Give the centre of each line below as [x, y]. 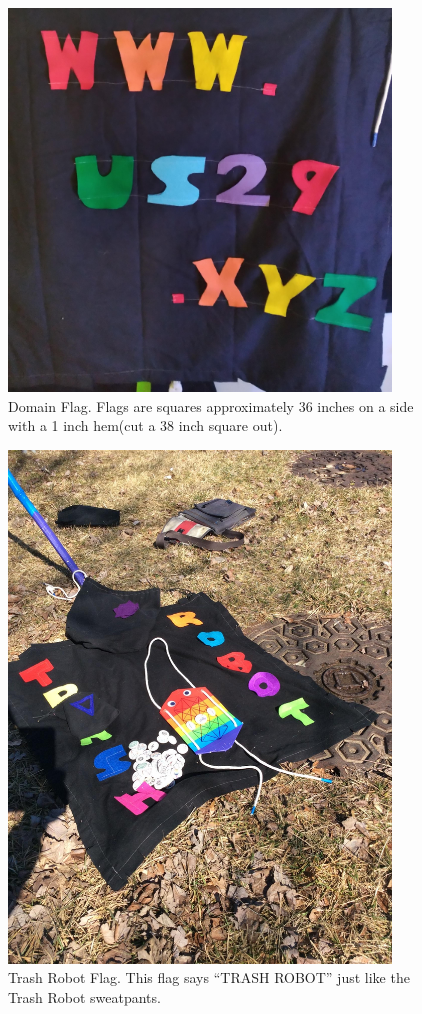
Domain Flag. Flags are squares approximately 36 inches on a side [211, 405]
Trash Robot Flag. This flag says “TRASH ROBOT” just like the [209, 977]
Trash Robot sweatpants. [84, 996]
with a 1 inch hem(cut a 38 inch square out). [145, 425]
